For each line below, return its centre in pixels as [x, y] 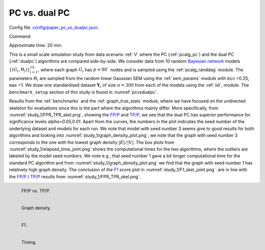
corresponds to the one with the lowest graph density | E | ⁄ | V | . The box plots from [92, 142]
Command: [20, 36]
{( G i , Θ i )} [20, 70]
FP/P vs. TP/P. [36, 191]
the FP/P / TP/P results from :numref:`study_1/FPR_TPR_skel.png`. [75, 176]
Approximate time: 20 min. [36, 45]
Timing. [29, 242]
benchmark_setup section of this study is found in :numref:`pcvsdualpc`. [84, 92]
